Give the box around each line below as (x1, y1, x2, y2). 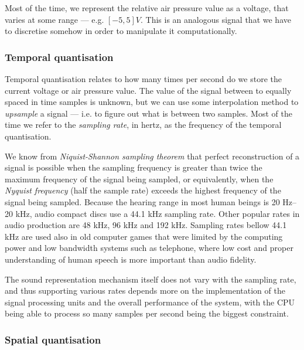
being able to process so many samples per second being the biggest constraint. (5, 307, 289, 320)
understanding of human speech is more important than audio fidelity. (5, 253, 257, 265)
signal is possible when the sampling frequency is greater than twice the (5, 161, 262, 174)
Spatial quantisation (5, 332, 101, 346)
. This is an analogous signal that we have (141, 13, 291, 25)
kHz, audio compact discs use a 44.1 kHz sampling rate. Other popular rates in (15, 207, 300, 219)
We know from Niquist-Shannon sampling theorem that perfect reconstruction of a (5, 149, 300, 162)
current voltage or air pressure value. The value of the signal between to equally (5, 84, 292, 96)
